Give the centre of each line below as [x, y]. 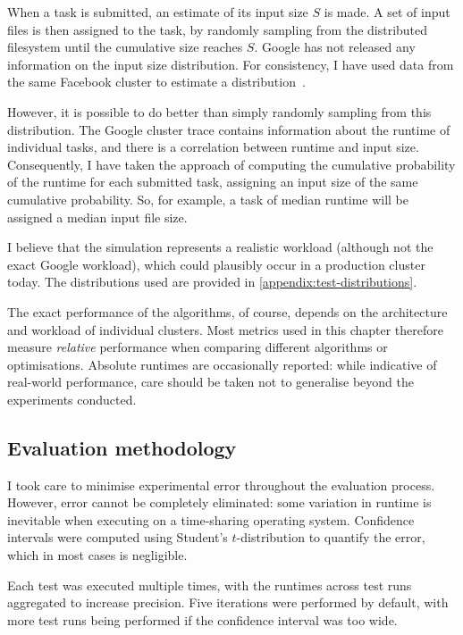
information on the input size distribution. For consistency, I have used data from [231, 64]
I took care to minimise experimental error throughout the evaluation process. [221, 485]
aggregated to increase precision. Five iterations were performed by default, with [228, 602]
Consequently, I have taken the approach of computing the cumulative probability [231, 164]
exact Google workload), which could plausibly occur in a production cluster [216, 264]
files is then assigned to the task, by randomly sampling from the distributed [218, 29]
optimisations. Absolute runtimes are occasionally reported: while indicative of [222, 364]
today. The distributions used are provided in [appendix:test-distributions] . [212, 282]
